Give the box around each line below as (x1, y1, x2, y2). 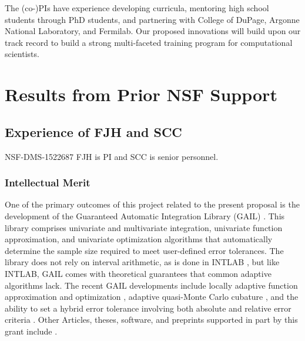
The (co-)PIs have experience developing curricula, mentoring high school (5, 2, 269, 14)
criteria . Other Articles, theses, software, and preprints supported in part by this (5, 313, 298, 326)
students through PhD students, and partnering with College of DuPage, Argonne (5, 13, 300, 25)
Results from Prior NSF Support (5, 82, 277, 106)
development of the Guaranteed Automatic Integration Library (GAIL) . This (5, 209, 285, 222)
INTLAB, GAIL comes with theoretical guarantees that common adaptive (5, 267, 272, 279)
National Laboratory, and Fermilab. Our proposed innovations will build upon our (5, 25, 301, 37)
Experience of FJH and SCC (5, 122, 182, 141)
